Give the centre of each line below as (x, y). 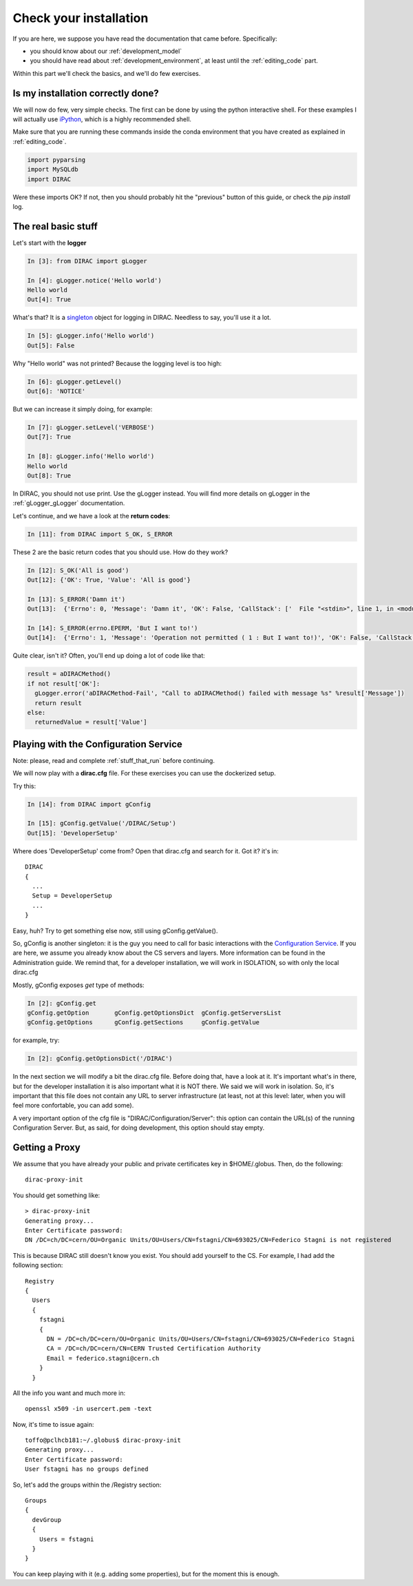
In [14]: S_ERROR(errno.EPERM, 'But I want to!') (113, 628)
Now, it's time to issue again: (53, 1424)
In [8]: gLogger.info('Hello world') (91, 456)
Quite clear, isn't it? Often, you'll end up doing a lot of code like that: (109, 655)
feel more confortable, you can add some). (73, 1106)
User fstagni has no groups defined (87, 1469)
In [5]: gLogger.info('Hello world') (91, 336)
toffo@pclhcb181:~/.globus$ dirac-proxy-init (103, 1440)
